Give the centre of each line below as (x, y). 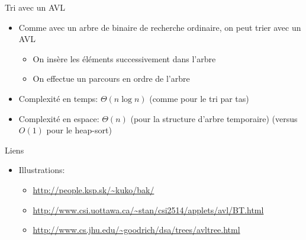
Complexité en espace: (59, 118)
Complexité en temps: (58, 98)
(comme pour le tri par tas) (199, 98)
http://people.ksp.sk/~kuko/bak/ (94, 189)
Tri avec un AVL (35, 7)
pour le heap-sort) (79, 130)
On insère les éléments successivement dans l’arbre (124, 58)
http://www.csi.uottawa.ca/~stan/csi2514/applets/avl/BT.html (148, 209)
